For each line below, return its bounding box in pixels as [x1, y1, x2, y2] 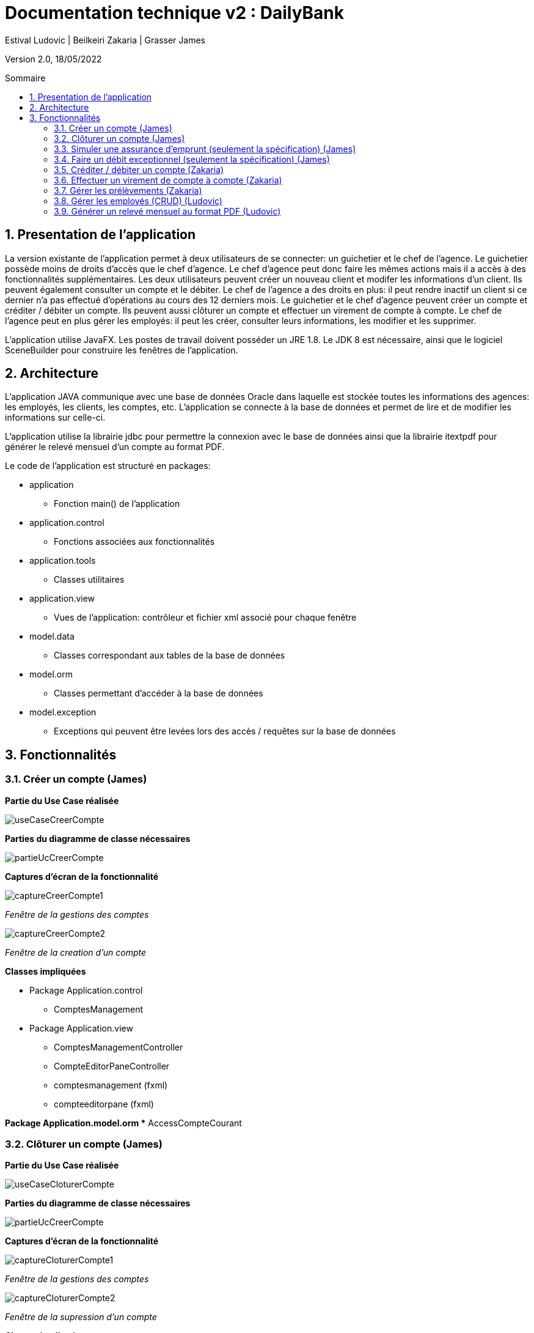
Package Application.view [29, 1022, 133, 1033]
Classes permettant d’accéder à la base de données [54, 688, 263, 699]
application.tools [29, 555, 96, 566]
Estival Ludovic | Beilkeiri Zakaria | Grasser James [5, 34, 205, 45]
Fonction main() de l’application [54, 498, 180, 509]
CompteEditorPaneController [54, 1060, 170, 1071]
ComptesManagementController [54, 1041, 183, 1052]
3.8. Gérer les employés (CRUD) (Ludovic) [54, 195, 222, 206]
